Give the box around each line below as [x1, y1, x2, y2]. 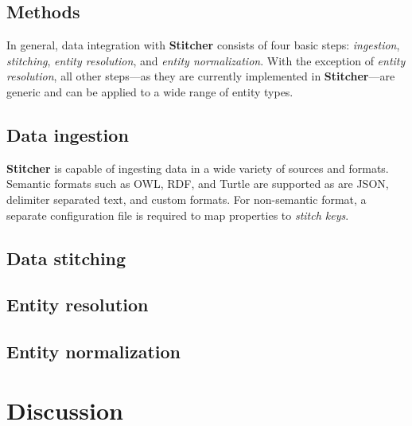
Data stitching [6, 245, 126, 270]
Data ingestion [6, 122, 129, 147]
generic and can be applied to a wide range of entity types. [6, 83, 293, 100]
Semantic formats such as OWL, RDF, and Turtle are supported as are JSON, [6, 175, 389, 192]
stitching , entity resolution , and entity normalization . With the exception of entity [6, 52, 406, 68]
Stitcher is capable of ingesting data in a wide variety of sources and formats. [6, 159, 389, 176]
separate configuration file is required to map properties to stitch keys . [6, 206, 349, 223]
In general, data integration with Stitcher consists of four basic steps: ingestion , [6, 37, 400, 53]
